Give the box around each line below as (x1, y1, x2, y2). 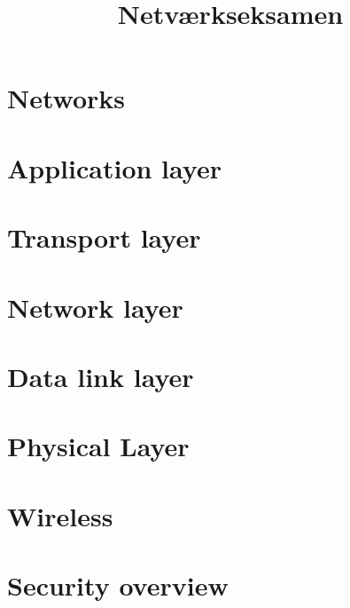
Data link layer (7, 358, 194, 394)
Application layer (7, 149, 222, 186)
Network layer (7, 288, 183, 325)
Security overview (7, 567, 229, 603)
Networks (7, 80, 126, 116)
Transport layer (7, 219, 201, 256)
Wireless (7, 497, 113, 533)
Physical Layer (7, 428, 190, 464)
